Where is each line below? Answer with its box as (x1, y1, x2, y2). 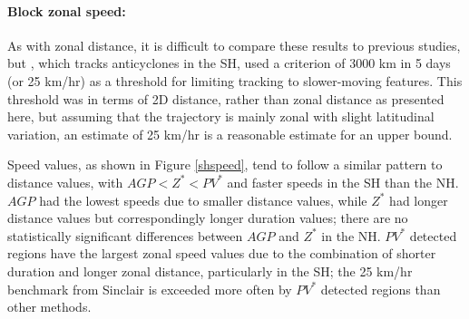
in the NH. (321, 226, 381, 245)
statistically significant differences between (7, 226, 243, 245)
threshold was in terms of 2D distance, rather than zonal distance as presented (7, 89, 445, 108)
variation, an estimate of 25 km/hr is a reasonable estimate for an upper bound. (7, 124, 453, 143)
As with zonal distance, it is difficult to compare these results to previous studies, (7, 35, 461, 54)
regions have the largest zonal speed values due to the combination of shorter (7, 244, 436, 263)
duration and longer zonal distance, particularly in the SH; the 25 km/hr (7, 261, 413, 280)
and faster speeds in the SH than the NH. (227, 172, 459, 191)
